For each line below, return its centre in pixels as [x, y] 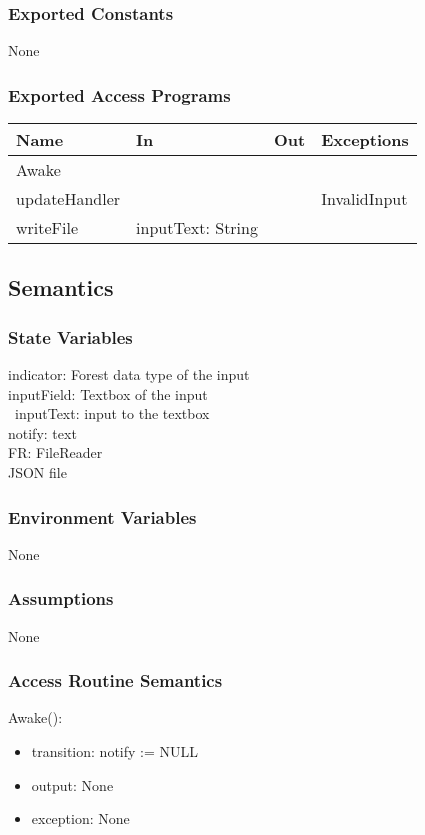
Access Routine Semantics [115, 680]
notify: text [42, 432]
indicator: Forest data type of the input [129, 374]
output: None [72, 784]
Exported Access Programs [119, 94]
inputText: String [197, 228]
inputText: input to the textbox [112, 413]
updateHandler [68, 199]
